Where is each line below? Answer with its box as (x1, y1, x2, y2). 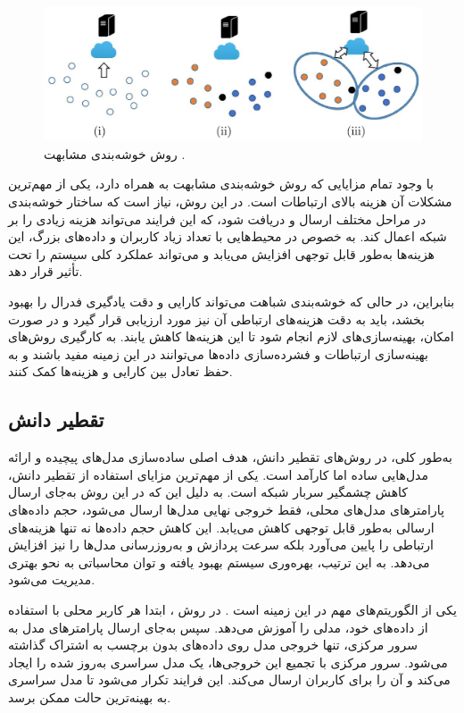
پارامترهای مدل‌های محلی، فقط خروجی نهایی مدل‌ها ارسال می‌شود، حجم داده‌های (8, 500, 444, 518)
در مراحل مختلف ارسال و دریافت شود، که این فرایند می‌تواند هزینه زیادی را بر (8, 209, 427, 228)
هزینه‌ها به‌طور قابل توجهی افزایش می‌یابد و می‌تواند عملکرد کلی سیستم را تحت (8, 244, 435, 263)
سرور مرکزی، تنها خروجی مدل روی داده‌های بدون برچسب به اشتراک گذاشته (8, 635, 418, 654)
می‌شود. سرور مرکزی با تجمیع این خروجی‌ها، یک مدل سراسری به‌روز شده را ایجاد (8, 652, 448, 671)
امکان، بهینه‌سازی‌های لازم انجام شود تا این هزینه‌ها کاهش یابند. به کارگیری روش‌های (8, 327, 454, 346)
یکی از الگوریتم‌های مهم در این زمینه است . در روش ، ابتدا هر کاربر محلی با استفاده (8, 600, 457, 618)
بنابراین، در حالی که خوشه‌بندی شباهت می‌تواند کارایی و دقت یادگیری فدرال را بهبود (8, 292, 455, 311)
